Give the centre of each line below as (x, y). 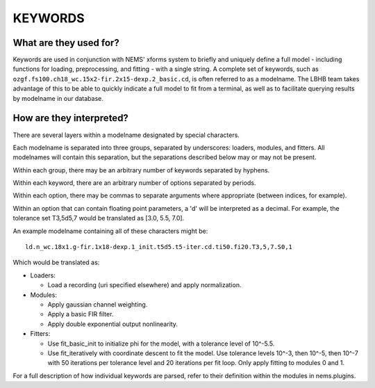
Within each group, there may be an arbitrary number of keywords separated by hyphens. (141, 170)
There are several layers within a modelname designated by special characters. (126, 135)
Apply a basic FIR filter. (81, 314)
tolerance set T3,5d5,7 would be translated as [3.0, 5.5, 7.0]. (99, 218)
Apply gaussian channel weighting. (98, 305)
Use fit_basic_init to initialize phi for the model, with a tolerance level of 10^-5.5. (161, 343)
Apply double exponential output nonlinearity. (113, 324)
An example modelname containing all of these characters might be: (110, 231)
